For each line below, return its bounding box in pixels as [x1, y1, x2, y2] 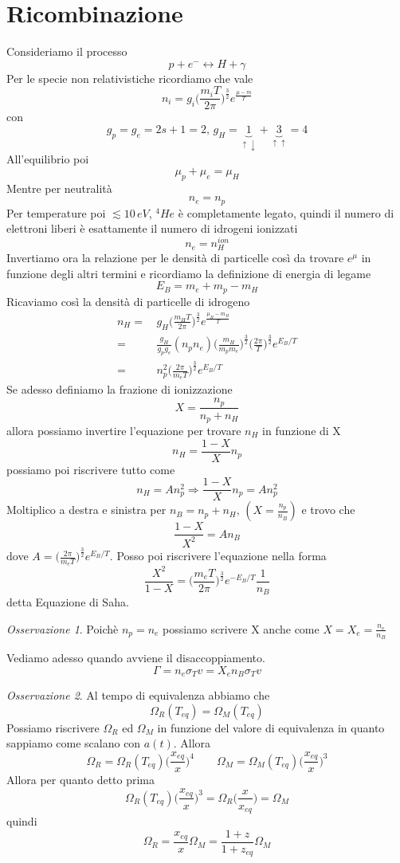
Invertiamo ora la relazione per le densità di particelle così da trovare [6, 249, 344, 266]
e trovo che [301, 501, 355, 518]
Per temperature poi [6, 204, 106, 221]
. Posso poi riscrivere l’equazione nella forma [109, 547, 327, 564]
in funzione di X [262, 422, 341, 439]
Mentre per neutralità [6, 179, 112, 196]
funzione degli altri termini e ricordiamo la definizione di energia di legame [6, 265, 371, 281]
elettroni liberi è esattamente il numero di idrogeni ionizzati [6, 220, 298, 237]
